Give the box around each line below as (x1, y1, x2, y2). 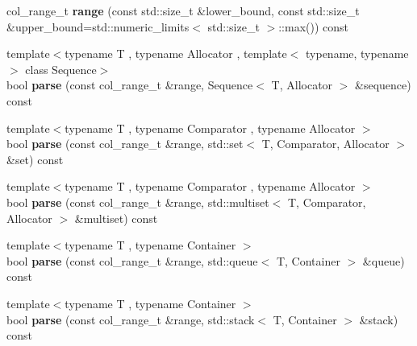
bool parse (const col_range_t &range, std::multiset (6, 193, 269, 210)
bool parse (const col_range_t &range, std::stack (6, 311, 255, 327)
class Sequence (25, 60, 97, 77)
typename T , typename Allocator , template (65, 45, 287, 62)
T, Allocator (271, 76, 333, 93)
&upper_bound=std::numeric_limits (6, 18, 190, 35)
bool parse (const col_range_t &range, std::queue (6, 252, 258, 269)
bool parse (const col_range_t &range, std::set (6, 135, 244, 152)
